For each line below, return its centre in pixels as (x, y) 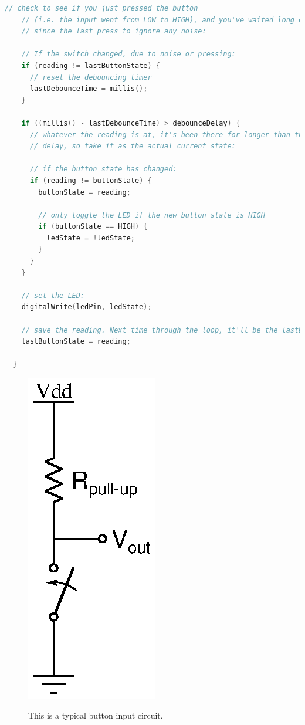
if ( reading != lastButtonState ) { (91, 65)
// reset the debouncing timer (91, 77)
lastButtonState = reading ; (76, 342)
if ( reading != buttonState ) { (91, 180)
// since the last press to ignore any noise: (114, 31)
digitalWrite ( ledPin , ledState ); (87, 307)
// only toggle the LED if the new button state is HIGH (152, 215)
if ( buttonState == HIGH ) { (93, 227)
